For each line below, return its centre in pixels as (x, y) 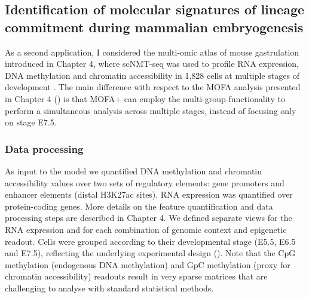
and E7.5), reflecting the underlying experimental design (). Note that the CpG (150, 253)
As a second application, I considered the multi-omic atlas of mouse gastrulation (152, 52)
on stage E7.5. (31, 122)
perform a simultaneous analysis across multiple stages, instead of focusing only (151, 110)
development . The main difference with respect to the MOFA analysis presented (153, 87)
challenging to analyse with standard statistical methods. (109, 288)
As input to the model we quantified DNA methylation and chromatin (134, 170)
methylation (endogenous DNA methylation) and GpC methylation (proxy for (148, 264)
